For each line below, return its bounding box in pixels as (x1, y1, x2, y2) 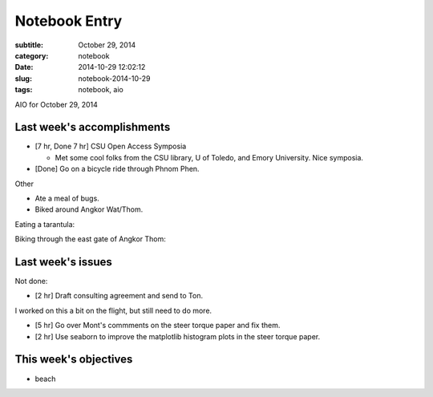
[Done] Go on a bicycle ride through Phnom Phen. (34, 164, 200, 174)
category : (14, 51, 49, 60)
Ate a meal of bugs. (34, 193, 99, 203)
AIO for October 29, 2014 (14, 99, 98, 109)
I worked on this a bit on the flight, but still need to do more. (14, 306, 212, 315)
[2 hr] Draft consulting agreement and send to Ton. (34, 291, 204, 301)
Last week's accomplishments (14, 120, 171, 134)
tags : (14, 85, 33, 95)
